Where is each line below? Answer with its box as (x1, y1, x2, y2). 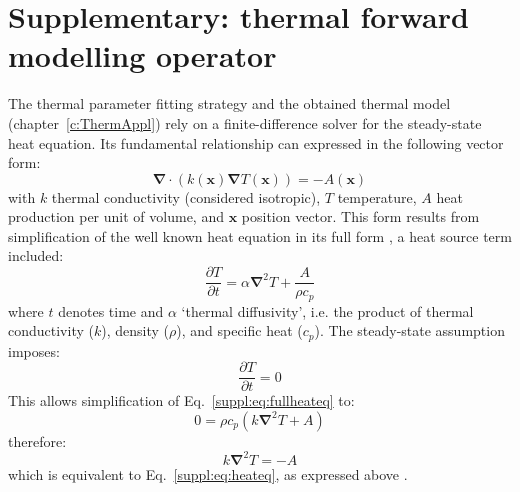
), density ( (101, 320, 170, 341)
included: (8, 245, 64, 266)
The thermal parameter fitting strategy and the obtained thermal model (8, 93, 451, 114)
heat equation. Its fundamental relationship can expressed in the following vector (8, 132, 504, 153)
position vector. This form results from (241, 206, 480, 227)
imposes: (8, 340, 60, 361)
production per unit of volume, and (8, 206, 224, 227)
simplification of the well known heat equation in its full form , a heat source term (8, 225, 512, 246)
